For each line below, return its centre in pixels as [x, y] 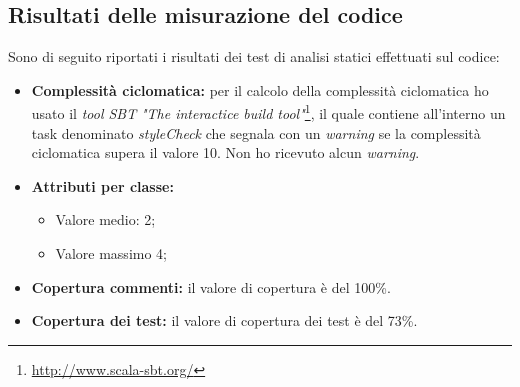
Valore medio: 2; [105, 219]
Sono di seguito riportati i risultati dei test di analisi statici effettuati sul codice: [254, 56]
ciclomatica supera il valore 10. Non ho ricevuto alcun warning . [225, 152]
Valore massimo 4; [111, 253]
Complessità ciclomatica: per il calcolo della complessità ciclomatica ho [260, 89]
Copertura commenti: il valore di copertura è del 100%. [211, 286]
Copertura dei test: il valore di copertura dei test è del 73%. [224, 320]
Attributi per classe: [102, 185]
